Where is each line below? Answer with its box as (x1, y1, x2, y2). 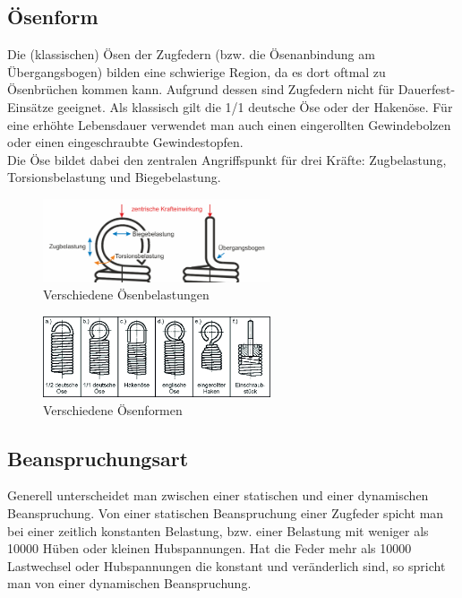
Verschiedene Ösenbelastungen (43, 285, 210, 304)
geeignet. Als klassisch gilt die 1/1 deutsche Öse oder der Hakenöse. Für (57, 97, 453, 116)
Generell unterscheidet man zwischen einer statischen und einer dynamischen (7, 486, 429, 505)
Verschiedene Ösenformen (43, 400, 183, 419)
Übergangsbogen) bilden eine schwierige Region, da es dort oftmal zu (7, 62, 386, 81)
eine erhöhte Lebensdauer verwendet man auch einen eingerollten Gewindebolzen (7, 115, 451, 134)
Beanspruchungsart (7, 444, 189, 472)
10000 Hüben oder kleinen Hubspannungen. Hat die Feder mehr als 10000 (7, 539, 412, 558)
